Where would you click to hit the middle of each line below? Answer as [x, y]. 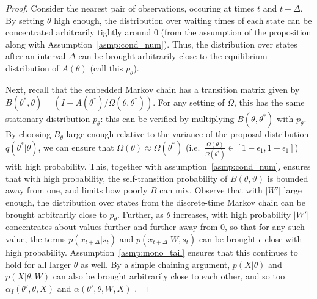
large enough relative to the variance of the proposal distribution [188, 134]
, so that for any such [264, 227]
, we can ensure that [76, 147]
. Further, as [140, 214]
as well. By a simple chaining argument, [155, 264]
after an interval [36, 56]
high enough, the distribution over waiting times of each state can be [183, 20]
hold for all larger [38, 264]
